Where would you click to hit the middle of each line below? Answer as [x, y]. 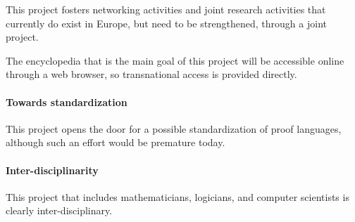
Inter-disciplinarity [52, 170]
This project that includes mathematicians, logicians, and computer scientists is [177, 196]
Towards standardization [67, 102]
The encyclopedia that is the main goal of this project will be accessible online [175, 60]
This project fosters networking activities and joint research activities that [166, 9]
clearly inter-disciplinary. [59, 210]
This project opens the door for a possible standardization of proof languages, [174, 128]
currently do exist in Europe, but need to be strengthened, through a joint [166, 23]
